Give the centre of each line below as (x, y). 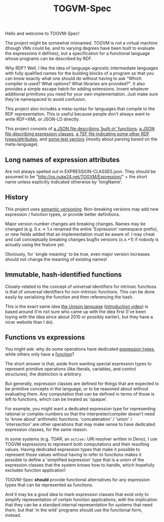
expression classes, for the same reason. (47, 429)
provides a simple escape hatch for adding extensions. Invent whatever (77, 89)
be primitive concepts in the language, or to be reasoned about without (77, 389)
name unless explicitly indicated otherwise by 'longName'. (64, 182)
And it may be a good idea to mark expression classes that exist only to (77, 495)
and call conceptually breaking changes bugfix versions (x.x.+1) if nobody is (82, 239)
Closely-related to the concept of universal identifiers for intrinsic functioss (81, 286)
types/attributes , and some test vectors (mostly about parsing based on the (81, 139)
